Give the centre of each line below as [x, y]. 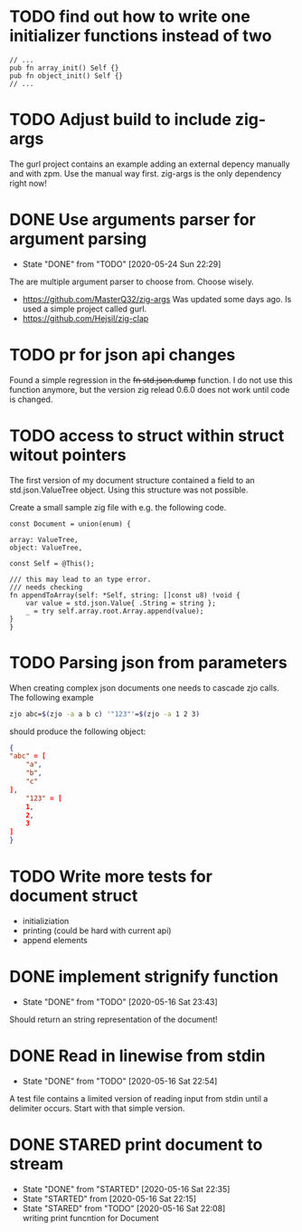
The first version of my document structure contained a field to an [132, 480]
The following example [52, 697]
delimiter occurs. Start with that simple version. [97, 1108]
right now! [28, 183]
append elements [55, 940]
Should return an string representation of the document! [114, 1019]
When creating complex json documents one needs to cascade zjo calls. [145, 688]
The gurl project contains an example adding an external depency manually [150, 164]
